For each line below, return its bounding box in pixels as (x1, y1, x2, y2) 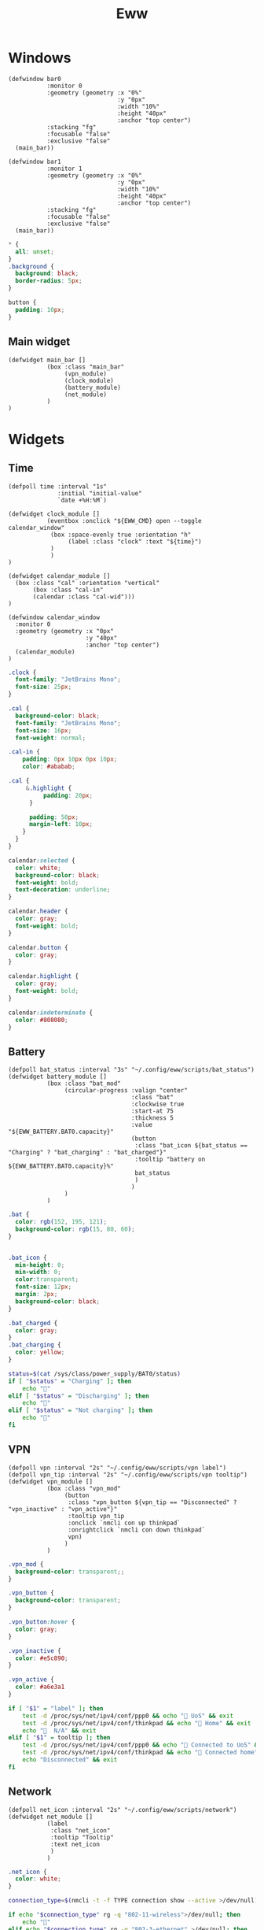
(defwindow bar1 (8, 157, 61, 165)
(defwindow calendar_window (8, 613, 101, 621)
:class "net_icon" (49, 1826, 111, 1835)
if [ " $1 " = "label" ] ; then (8, 1704, 104, 1713)
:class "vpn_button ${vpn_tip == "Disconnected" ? (68, 1498, 237, 1506)
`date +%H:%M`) (57, 496, 108, 504)
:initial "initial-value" (57, 489, 143, 497)
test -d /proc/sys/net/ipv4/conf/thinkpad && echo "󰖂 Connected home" (22, 1749, 258, 1757)
